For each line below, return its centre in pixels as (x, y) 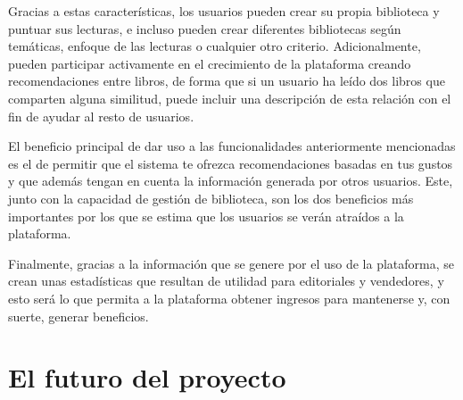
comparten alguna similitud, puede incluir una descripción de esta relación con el (230, 98)
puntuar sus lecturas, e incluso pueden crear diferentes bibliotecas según (205, 28)
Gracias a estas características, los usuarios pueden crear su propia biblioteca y (224, 11)
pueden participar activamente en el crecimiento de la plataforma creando (210, 63)
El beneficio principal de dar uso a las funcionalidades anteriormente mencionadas (232, 146)
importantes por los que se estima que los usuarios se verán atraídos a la (206, 216)
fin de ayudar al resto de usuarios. (101, 116)
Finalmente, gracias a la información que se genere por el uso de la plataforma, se (231, 263)
